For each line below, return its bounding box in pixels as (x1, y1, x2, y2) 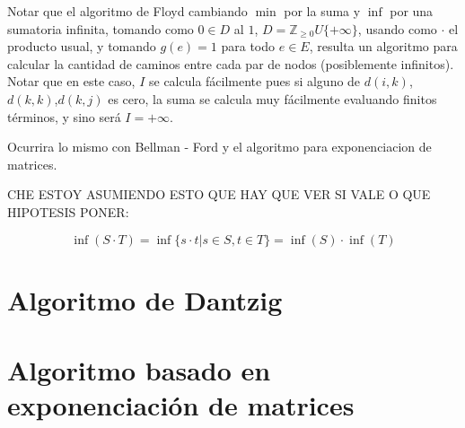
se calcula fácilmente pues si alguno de (148, 72, 361, 91)
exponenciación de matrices (7, 387, 355, 424)
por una (390, 2, 434, 20)
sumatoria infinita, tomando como (7, 19, 194, 38)
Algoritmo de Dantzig (7, 281, 283, 318)
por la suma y (284, 2, 361, 20)
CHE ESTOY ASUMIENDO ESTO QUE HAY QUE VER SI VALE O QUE (7, 185, 431, 204)
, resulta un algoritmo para (309, 37, 458, 56)
